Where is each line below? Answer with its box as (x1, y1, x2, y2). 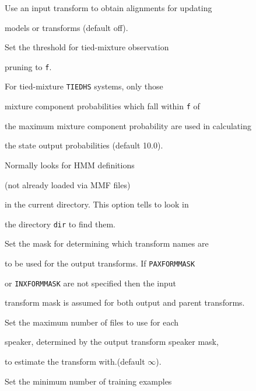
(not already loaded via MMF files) (5, 178, 131, 191)
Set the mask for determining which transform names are (5, 237, 209, 250)
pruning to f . (5, 60, 52, 72)
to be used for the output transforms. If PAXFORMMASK (5, 257, 195, 269)
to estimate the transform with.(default (5, 355, 145, 368)
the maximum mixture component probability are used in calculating (5, 119, 251, 132)
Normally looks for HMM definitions (5, 158, 135, 171)
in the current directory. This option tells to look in (5, 198, 189, 210)
